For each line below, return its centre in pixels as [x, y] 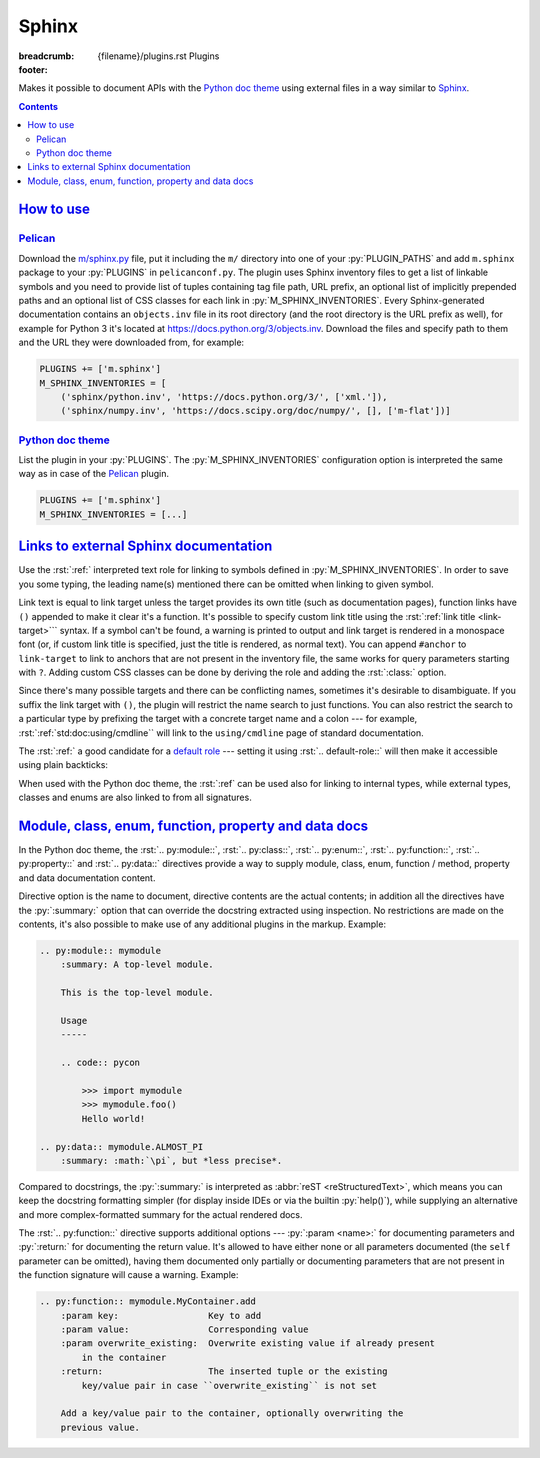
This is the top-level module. [137, 993]
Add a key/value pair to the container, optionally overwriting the [232, 1413]
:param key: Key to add [161, 1315]
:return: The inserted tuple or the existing [224, 1371]
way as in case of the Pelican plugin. [94, 474]
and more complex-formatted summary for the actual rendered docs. [161, 1214]
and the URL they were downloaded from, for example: [131, 342]
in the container [124, 1357]
